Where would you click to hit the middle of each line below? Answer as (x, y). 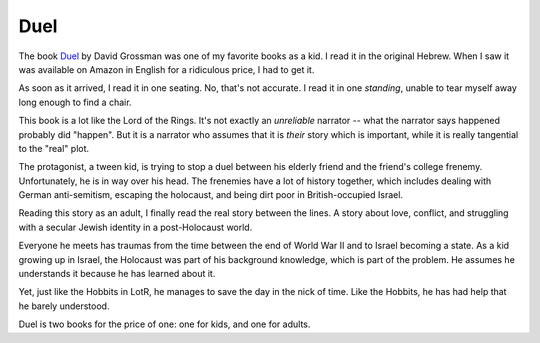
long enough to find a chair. (75, 102)
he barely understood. (64, 306)
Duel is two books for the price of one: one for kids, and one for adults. (164, 324)
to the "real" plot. (54, 148)
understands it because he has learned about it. (117, 274)
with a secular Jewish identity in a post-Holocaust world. (135, 227)
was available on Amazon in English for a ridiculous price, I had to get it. (166, 69)
